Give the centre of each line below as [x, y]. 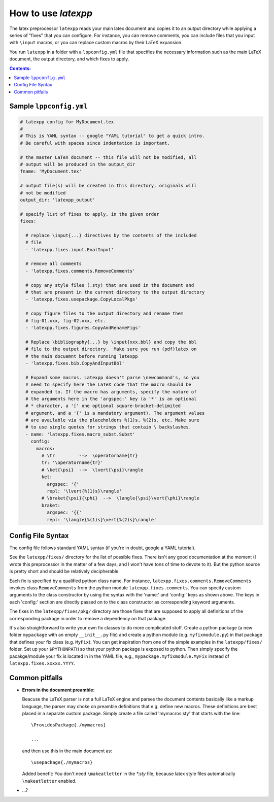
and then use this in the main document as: [67, 751]
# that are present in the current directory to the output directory [115, 292]
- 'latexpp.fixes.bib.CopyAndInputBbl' [75, 363]
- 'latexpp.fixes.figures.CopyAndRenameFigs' [83, 328]
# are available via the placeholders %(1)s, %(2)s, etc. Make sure [113, 420]
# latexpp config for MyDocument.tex [67, 122]
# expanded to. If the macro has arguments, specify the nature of [111, 392]
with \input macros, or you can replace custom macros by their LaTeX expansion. [96, 43]
